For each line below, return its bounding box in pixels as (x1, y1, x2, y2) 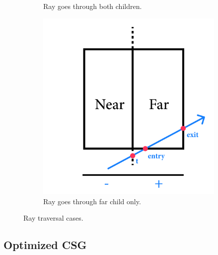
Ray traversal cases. (23, 213, 83, 223)
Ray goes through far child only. (43, 196, 141, 206)
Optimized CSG (3, 237, 87, 253)
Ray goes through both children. (43, 1, 142, 11)
